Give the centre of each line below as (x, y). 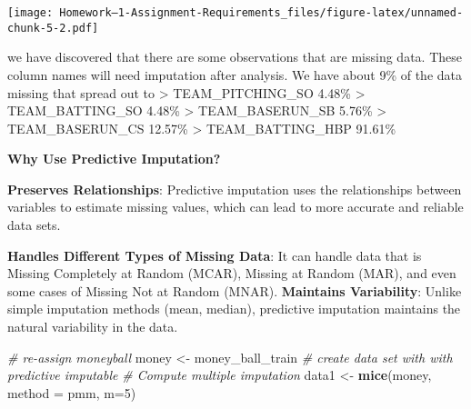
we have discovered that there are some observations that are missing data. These (235, 57)
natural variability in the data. (93, 327)
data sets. (34, 225)
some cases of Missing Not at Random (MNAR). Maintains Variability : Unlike (235, 290)
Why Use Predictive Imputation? (114, 159)
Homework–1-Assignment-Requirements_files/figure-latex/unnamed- (261, 13)
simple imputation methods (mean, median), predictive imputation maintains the (234, 309)
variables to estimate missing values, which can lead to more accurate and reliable (235, 207)
